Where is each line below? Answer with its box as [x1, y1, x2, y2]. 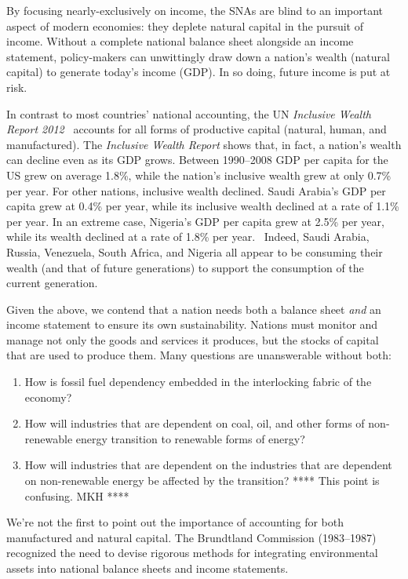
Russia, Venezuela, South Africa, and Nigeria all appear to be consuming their [6, 243, 383, 260]
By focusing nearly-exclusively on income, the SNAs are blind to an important [6, 2, 384, 18]
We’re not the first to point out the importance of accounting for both [6, 514, 344, 530]
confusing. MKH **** [24, 487, 129, 504]
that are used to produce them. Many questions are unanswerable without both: [6, 347, 392, 363]
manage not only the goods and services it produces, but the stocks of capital [6, 331, 379, 348]
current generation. [6, 275, 98, 291]
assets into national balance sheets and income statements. [6, 560, 289, 576]
